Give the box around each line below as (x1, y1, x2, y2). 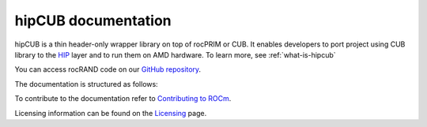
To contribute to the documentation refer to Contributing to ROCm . (14, 94, 232, 103)
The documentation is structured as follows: (14, 79, 158, 88)
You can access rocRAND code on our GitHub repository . (14, 65, 202, 74)
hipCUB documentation (14, 12, 172, 29)
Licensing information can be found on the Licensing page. (14, 108, 207, 118)
